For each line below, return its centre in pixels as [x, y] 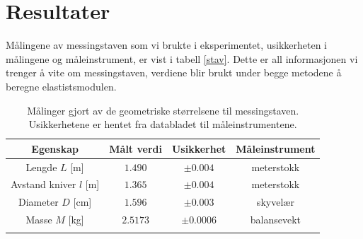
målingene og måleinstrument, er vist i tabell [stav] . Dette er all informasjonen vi [182, 58]
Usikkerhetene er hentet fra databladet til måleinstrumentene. [163, 124]
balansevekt [275, 220]
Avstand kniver [44, 184]
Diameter [39, 202]
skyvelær [275, 202]
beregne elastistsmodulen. [61, 86]
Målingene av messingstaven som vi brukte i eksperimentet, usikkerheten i [166, 45]
